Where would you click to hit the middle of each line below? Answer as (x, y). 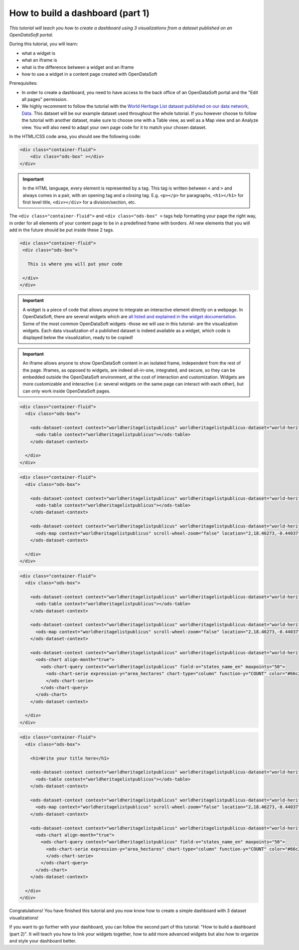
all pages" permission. (45, 99)
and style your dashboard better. (43, 941)
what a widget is (39, 53)
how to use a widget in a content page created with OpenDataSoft (89, 74)
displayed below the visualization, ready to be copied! (78, 338)
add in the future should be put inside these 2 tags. (62, 230)
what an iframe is (39, 60)
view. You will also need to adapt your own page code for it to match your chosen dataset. (114, 127)
